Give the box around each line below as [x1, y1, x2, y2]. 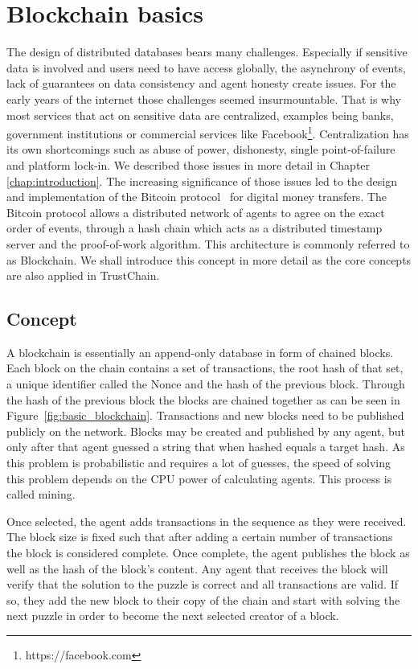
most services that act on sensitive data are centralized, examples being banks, [6, 106, 394, 123]
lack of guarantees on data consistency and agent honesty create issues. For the [6, 75, 396, 92]
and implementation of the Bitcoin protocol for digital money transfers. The [6, 188, 387, 205]
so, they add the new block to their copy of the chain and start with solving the [6, 591, 400, 608]
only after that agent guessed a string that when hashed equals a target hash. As [6, 438, 405, 455]
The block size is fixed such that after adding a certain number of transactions [6, 528, 393, 545]
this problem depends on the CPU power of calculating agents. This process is [6, 470, 392, 486]
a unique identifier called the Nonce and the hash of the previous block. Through [6, 376, 405, 392]
